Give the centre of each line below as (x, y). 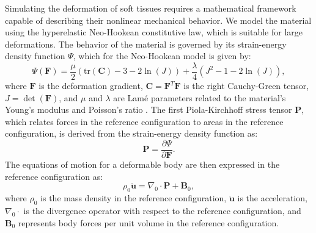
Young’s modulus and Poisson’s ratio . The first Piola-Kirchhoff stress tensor (149, 109)
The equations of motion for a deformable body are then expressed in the (142, 164)
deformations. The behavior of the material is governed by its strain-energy (146, 44)
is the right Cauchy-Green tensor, (246, 86)
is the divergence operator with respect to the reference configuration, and (162, 211)
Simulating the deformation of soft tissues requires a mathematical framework (151, 8)
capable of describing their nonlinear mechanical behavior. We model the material (158, 20)
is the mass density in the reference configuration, (134, 198)
